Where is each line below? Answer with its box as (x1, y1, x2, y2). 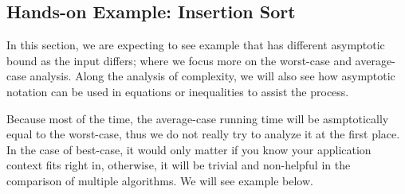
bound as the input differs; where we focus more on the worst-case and (6, 52, 352, 68)
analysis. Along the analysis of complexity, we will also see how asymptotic (29, 68, 395, 84)
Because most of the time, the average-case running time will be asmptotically (6, 110, 389, 126)
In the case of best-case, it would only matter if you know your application (6, 141, 372, 157)
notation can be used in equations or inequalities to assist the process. (6, 83, 349, 99)
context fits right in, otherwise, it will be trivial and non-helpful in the (6, 157, 351, 173)
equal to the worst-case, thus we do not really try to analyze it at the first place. (6, 126, 400, 142)
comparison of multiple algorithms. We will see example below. (6, 172, 313, 188)
